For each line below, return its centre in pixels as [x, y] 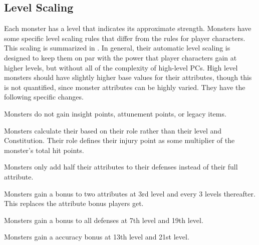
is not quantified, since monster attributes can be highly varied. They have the [125, 87]
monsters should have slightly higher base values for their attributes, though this [128, 77]
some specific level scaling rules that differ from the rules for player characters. [125, 38]
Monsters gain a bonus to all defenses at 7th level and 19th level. [104, 220]
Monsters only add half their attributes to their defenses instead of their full [121, 167]
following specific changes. [44, 97]
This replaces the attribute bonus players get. [74, 203]
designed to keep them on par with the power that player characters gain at [120, 57]
